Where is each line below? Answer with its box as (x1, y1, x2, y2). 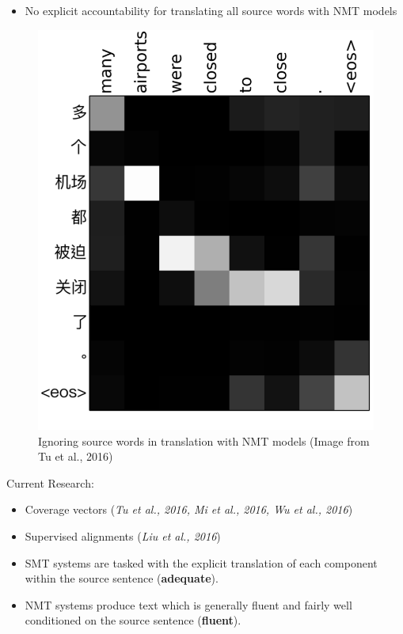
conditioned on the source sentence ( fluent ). (25, 612, 241, 628)
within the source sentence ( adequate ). (25, 570, 219, 587)
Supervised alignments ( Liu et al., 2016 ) (25, 527, 221, 544)
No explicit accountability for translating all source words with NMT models (25, 2, 397, 18)
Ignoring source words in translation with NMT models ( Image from (38, 432, 370, 449)
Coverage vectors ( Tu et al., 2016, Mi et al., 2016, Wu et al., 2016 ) (25, 501, 353, 518)
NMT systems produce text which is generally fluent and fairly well (25, 596, 352, 613)
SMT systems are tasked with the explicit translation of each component (25, 554, 378, 571)
